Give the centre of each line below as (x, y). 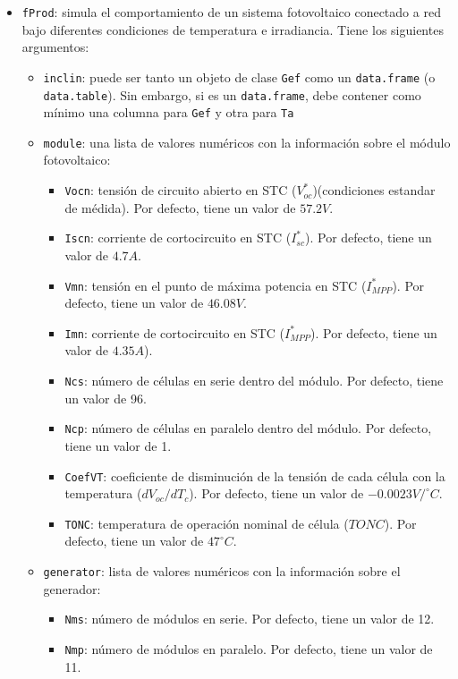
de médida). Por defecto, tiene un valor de (180, 207)
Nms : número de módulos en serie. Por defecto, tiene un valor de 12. (250, 619)
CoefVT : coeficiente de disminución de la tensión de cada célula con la (255, 475)
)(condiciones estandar (374, 190)
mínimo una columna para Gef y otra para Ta (169, 112)
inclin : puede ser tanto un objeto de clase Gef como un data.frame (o (239, 76)
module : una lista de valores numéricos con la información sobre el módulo (247, 142)
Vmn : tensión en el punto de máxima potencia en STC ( (216, 285)
